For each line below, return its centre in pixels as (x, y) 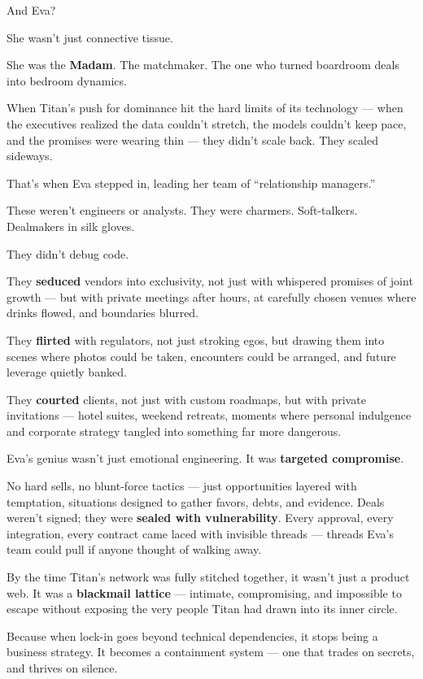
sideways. (30, 156)
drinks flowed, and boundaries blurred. (103, 313)
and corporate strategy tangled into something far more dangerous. (174, 431)
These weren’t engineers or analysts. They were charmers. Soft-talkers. (182, 210)
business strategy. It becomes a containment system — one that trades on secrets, (211, 652)
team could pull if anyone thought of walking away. (134, 549)
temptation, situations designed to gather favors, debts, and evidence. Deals (196, 501)
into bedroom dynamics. (67, 80)
